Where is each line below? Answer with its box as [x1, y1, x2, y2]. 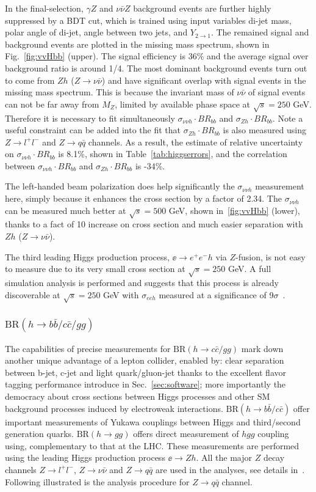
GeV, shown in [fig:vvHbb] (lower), [168, 204, 300, 216]
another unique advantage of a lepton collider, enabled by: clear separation [5, 354, 284, 367]
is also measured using [223, 123, 306, 136]
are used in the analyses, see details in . [156, 463, 305, 475]
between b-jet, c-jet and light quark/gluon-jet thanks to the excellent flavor [5, 365, 286, 378]
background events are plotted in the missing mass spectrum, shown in [5, 37, 270, 50]
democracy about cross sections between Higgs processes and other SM [5, 389, 270, 402]
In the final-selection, [5, 2, 84, 14]
